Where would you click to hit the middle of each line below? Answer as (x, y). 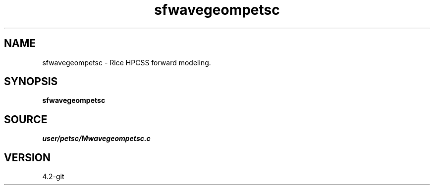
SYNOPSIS (31, 82)
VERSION (27, 157)
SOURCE (26, 119)
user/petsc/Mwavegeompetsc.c (96, 139)
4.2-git (53, 177)
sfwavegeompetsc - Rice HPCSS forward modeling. (127, 62)
